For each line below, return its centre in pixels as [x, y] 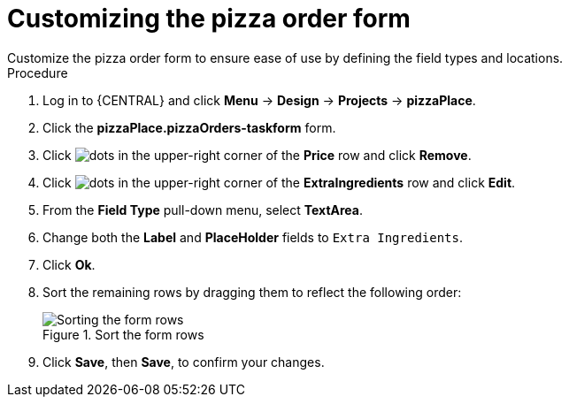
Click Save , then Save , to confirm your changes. [184, 362]
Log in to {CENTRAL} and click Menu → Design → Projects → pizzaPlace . [259, 100]
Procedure [38, 72]
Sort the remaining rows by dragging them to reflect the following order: [252, 292]
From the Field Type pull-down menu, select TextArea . [203, 210]
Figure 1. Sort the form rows [123, 334]
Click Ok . [69, 264]
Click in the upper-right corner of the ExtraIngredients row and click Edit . [279, 182]
